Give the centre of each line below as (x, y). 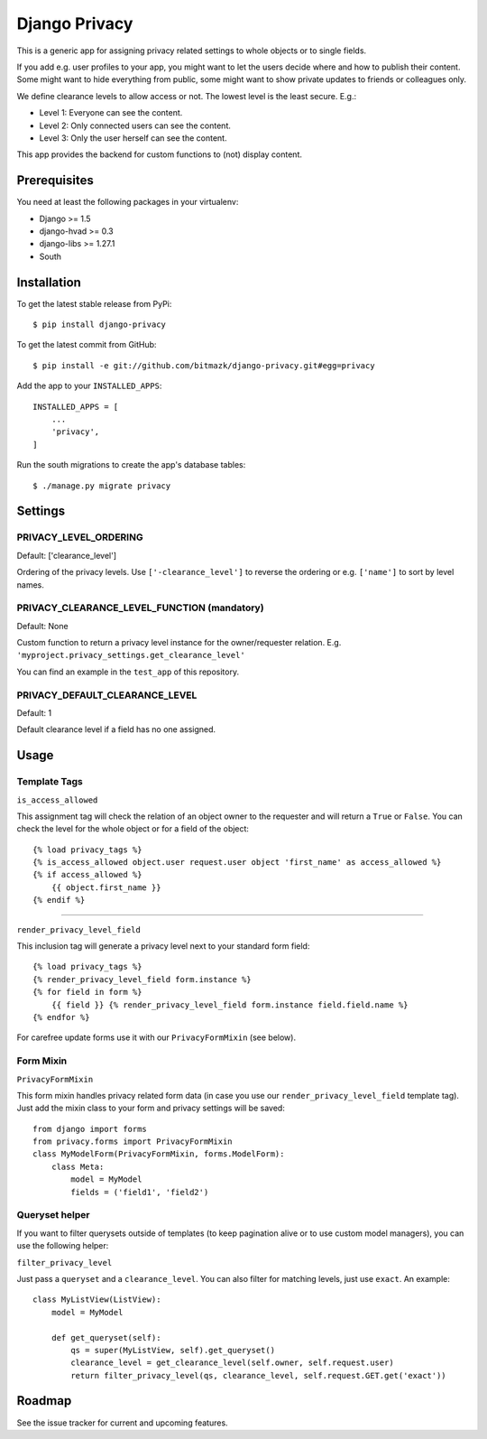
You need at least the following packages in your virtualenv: (128, 202)
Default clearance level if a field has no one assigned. (116, 729)
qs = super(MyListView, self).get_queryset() (173, 1350)
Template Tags (50, 782)
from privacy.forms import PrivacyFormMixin (133, 1142)
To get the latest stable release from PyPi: (94, 303)
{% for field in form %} (87, 992)
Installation (49, 282)
